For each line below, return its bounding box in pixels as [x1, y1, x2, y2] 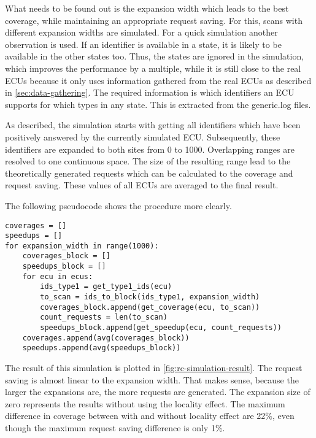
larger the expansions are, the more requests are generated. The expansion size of [5, 385, 310, 398]
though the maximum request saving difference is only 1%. [5, 421, 225, 434]
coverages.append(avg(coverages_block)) [22, 333, 190, 342]
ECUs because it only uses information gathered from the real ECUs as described [5, 74, 312, 86]
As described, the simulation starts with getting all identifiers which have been [5, 118, 301, 131]
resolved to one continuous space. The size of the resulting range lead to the [5, 155, 291, 167]
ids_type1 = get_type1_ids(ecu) [40, 282, 172, 291]
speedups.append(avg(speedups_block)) [22, 344, 181, 353]
